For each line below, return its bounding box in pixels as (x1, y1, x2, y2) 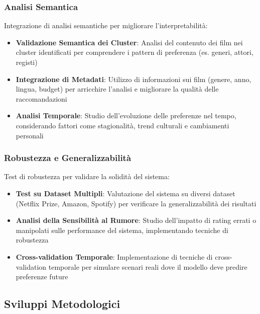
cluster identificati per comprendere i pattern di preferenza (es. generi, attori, (16, 47, 253, 57)
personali (16, 130, 44, 140)
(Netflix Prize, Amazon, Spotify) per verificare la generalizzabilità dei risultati (16, 198, 256, 208)
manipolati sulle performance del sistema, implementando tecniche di (16, 224, 228, 235)
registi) (16, 57, 38, 67)
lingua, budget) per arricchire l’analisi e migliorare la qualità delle (16, 84, 219, 94)
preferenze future (16, 271, 68, 282)
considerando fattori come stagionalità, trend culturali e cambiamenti (16, 120, 229, 130)
